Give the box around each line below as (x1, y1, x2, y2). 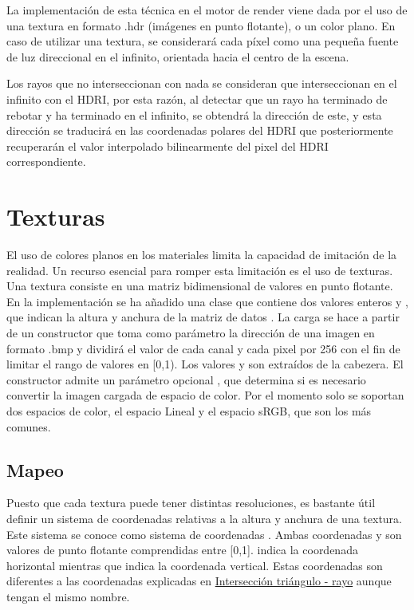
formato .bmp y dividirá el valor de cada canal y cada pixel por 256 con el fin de (6, 340, 400, 356)
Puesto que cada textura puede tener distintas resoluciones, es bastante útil (6, 494, 376, 511)
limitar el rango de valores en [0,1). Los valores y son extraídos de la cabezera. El (6, 356, 404, 372)
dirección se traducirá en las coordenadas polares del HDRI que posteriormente (6, 122, 393, 139)
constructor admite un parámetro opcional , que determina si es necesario (6, 371, 366, 388)
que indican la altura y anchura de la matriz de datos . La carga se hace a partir (6, 309, 400, 325)
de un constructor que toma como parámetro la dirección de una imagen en (6, 325, 375, 341)
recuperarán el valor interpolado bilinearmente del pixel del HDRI (6, 137, 329, 154)
